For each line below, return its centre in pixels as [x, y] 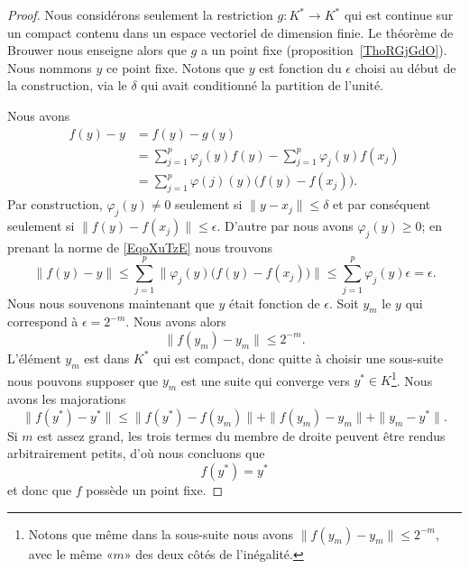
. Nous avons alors [176, 321]
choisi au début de [405, 67]
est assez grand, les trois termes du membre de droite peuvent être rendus [241, 435]
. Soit [344, 303]
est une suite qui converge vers [265, 380]
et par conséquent [382, 204]
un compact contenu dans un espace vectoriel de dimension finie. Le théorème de [230, 32]
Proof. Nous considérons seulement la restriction [140, 14]
